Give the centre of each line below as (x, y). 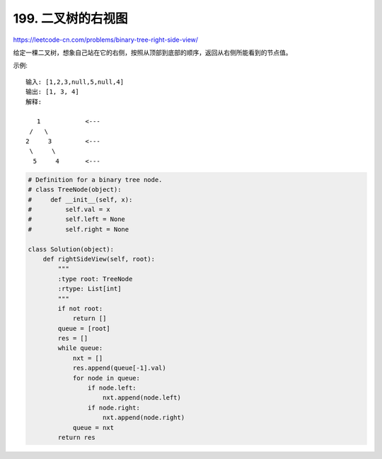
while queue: (80, 348)
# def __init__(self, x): (80, 199)
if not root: (80, 308)
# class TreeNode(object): (75, 190)
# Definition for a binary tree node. (95, 180)
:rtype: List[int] (89, 289)
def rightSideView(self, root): (99, 259)
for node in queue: (106, 378)
